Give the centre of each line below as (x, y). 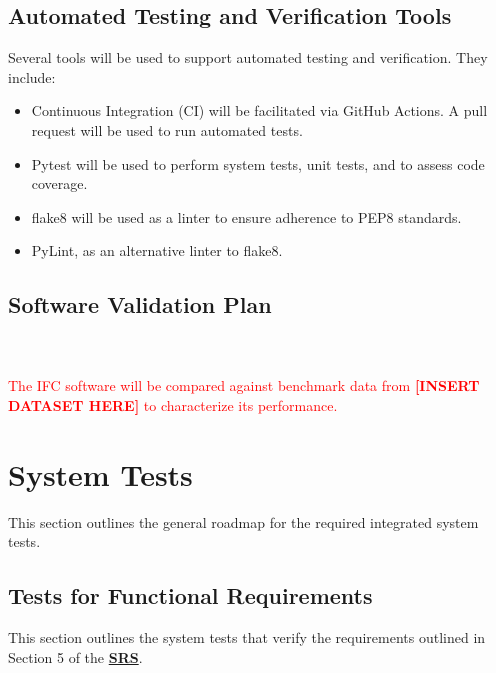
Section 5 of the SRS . (75, 656)
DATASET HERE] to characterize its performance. (173, 404)
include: (32, 76)
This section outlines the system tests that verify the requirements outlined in (247, 637)
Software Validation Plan (140, 304)
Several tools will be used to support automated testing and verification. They (248, 57)
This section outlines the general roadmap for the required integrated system (243, 521)
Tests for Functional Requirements (190, 595)
